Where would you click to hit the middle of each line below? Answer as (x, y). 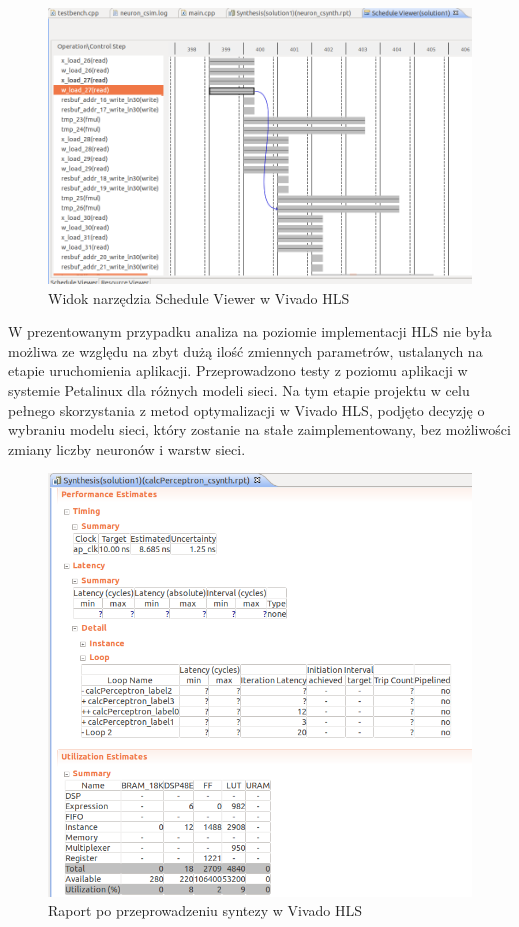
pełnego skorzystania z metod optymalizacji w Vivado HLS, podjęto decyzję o (246, 409)
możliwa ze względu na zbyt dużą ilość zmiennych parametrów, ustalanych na (245, 350)
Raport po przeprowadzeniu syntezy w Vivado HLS (205, 910)
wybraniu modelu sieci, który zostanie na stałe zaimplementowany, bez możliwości (259, 429)
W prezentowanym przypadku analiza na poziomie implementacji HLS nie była (250, 331)
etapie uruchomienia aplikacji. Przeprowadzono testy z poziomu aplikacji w (238, 370)
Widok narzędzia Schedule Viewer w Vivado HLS (199, 297)
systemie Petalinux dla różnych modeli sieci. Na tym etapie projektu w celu (239, 390)
